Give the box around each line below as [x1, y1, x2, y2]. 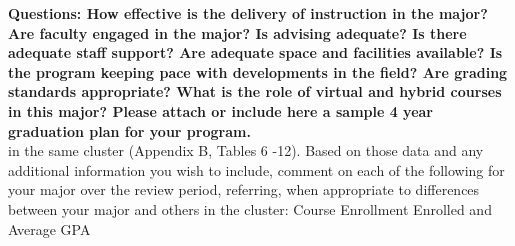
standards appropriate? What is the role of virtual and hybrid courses [8, 81, 502, 102]
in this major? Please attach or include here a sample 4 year [8, 100, 434, 121]
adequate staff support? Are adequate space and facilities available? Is [8, 42, 503, 63]
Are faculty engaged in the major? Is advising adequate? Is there [8, 22, 467, 43]
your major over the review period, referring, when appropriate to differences [8, 179, 480, 200]
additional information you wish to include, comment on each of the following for [8, 159, 505, 180]
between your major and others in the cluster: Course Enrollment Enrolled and [8, 198, 492, 219]
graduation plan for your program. [8, 120, 251, 141]
